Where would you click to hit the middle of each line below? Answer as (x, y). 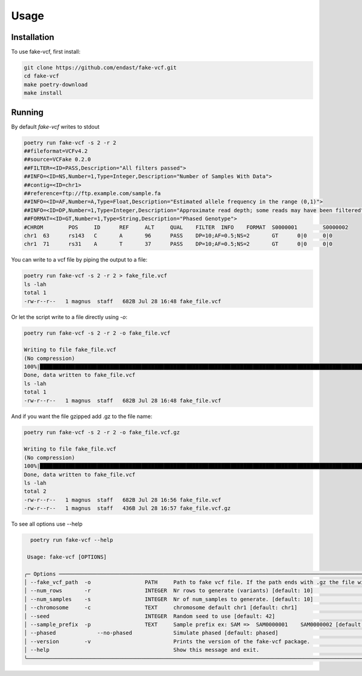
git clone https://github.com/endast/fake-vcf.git (100, 68)
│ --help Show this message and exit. (141, 650)
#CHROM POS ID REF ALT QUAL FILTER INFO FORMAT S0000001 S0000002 (186, 227)
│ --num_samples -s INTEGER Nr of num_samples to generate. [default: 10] (169, 599)
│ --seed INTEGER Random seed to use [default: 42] (150, 616)
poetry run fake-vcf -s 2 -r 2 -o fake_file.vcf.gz (102, 432)
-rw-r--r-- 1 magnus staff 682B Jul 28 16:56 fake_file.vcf (122, 500)
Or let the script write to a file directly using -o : (69, 317)
